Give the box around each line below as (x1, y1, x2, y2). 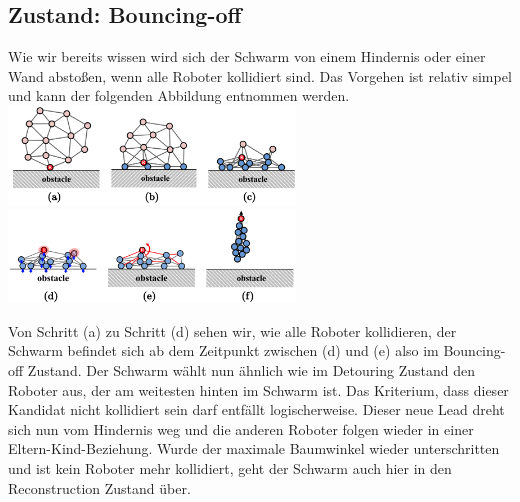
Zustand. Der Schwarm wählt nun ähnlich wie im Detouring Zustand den (27, 360, 475, 381)
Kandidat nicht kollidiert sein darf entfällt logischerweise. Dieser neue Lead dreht (8, 399, 505, 420)
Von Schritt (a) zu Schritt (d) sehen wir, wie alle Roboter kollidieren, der (8, 320, 457, 341)
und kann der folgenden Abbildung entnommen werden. (8, 85, 350, 106)
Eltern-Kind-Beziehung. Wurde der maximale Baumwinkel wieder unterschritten (8, 438, 500, 459)
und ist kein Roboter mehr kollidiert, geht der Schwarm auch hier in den (8, 457, 452, 478)
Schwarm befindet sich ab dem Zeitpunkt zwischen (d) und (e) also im (8, 340, 439, 361)
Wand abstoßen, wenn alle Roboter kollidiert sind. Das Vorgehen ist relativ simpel (8, 65, 512, 86)
